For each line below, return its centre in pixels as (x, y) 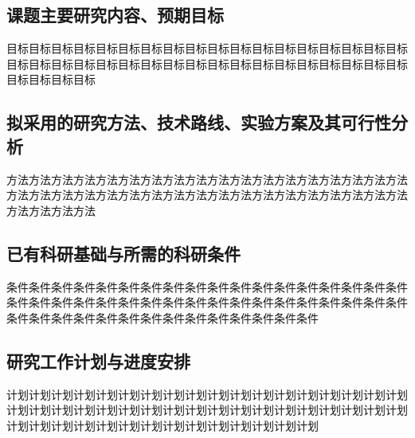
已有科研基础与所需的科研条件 (123, 253)
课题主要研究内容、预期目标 (115, 15)
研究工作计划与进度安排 (98, 360)
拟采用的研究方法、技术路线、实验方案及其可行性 (199, 122)
